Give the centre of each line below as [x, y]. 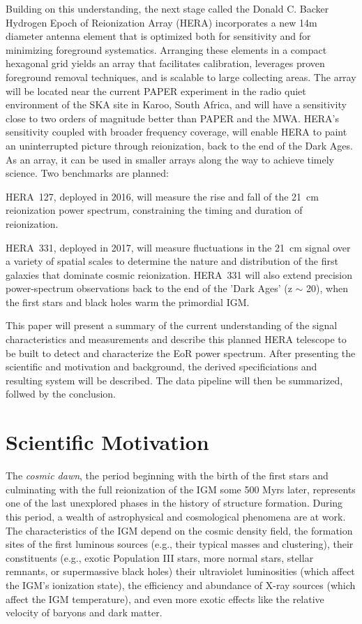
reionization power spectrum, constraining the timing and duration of [154, 210]
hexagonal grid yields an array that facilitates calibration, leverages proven [165, 63]
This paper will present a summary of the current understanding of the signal [172, 325]
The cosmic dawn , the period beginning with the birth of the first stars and [167, 476]
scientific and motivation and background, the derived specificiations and [161, 367]
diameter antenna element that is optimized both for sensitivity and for [158, 36]
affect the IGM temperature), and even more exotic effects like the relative [165, 598]
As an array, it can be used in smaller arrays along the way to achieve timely [170, 159]
